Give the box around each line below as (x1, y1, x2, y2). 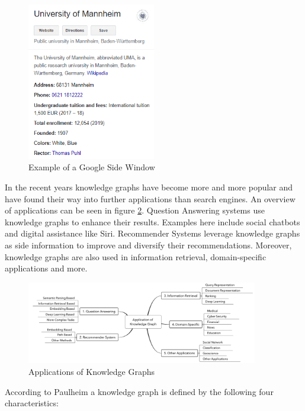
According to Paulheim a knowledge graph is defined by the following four (5, 385, 274, 397)
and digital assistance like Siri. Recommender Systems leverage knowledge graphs (5, 227, 300, 240)
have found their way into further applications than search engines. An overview (5, 192, 296, 205)
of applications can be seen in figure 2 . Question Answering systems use (5, 204, 265, 216)
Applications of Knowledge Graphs (28, 365, 155, 378)
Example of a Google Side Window (28, 161, 155, 173)
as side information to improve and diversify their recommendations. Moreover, (5, 238, 292, 251)
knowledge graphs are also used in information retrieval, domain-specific (5, 250, 267, 263)
